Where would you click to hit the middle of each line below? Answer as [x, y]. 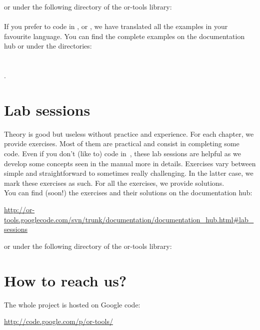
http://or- [19, 210]
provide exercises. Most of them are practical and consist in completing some [122, 143]
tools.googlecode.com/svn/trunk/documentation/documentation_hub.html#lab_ [129, 219]
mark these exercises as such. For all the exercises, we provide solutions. [114, 183]
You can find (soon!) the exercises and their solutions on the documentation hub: [128, 193]
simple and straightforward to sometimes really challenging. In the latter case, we [129, 173]
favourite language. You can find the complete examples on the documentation [124, 36]
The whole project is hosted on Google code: [72, 304]
